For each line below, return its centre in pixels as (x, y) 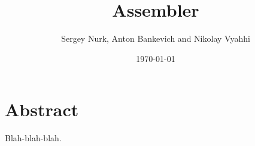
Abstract (42, 109)
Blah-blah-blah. (33, 138)
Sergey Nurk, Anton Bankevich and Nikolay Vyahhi (156, 38)
